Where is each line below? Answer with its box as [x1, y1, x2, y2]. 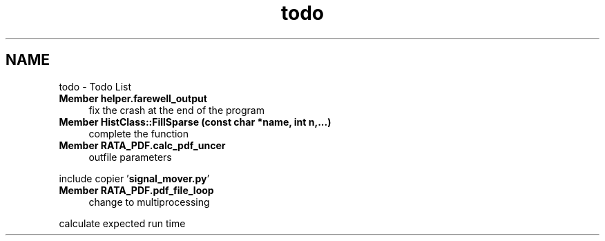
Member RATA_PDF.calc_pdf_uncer [59, 139, 226, 151]
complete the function [88, 127, 189, 139]
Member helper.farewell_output [59, 92, 207, 104]
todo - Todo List [59, 80, 132, 93]
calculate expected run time [59, 217, 186, 229]
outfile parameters [88, 151, 172, 163]
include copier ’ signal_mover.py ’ [59, 172, 210, 184]
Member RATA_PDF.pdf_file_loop [59, 184, 214, 196]
